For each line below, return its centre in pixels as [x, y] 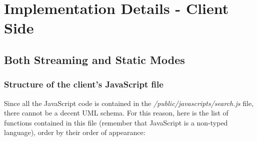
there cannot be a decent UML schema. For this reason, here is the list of [116, 113]
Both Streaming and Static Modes [94, 59]
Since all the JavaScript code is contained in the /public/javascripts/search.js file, [129, 103]
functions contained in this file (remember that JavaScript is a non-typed [116, 122]
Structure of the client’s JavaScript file [84, 84]
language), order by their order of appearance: [75, 132]
